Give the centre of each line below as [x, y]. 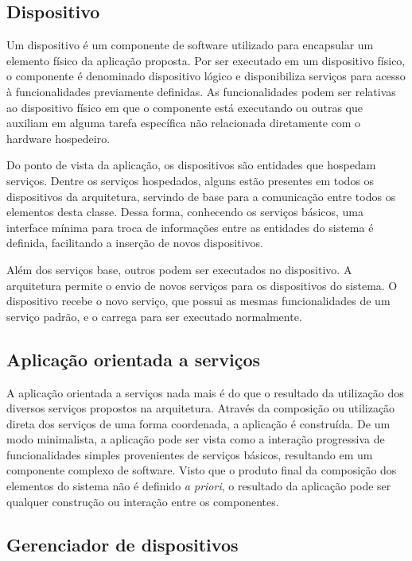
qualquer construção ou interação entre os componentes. [143, 501]
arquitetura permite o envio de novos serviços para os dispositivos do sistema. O [202, 285]
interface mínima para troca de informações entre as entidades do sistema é [190, 227]
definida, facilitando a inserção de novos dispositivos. [135, 243]
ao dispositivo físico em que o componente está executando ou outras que [185, 107]
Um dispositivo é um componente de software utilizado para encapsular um [190, 45]
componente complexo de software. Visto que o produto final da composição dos [202, 470]
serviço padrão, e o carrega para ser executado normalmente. [154, 316]
